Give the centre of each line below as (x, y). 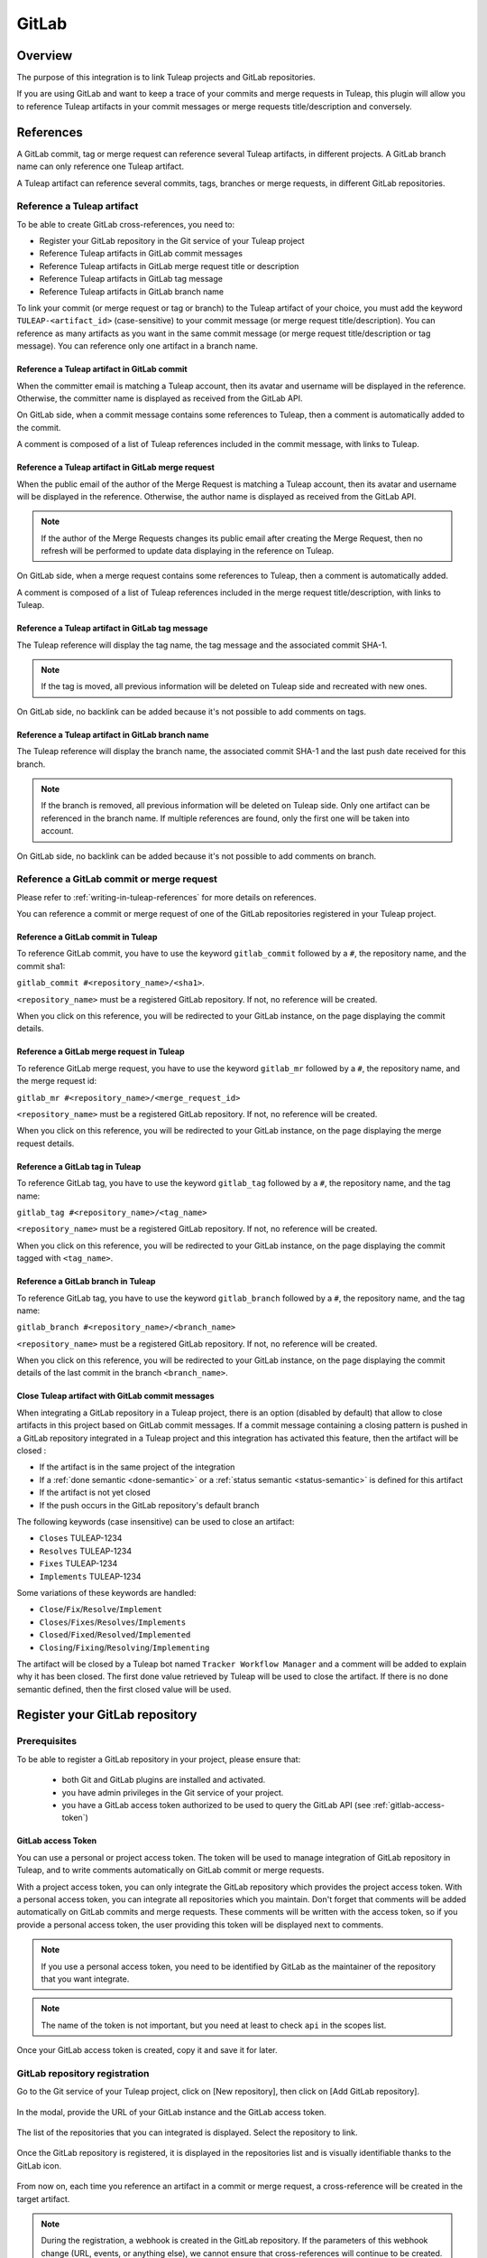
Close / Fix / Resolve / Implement (101, 1610)
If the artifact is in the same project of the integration (137, 1467)
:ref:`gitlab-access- (409, 1805)
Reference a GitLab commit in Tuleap (87, 937)
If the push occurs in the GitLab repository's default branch (149, 1505)
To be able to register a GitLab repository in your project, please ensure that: (159, 1759)
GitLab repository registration (83, 2073)
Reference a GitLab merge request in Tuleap (101, 1051)
